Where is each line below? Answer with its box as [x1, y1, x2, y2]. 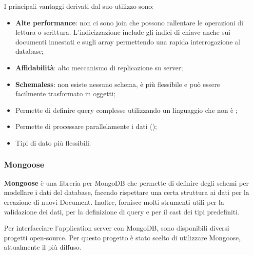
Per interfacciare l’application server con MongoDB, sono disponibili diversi [4, 223, 229, 233]
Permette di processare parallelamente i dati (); [15, 121, 157, 131]
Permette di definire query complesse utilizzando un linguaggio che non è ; [15, 105, 238, 115]
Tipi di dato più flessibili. [15, 137, 91, 148]
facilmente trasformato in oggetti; [15, 88, 116, 99]
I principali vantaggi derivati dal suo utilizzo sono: [4, 1, 154, 11]
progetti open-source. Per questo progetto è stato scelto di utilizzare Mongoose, [4, 232, 241, 242]
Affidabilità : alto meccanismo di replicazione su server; [15, 62, 183, 72]
